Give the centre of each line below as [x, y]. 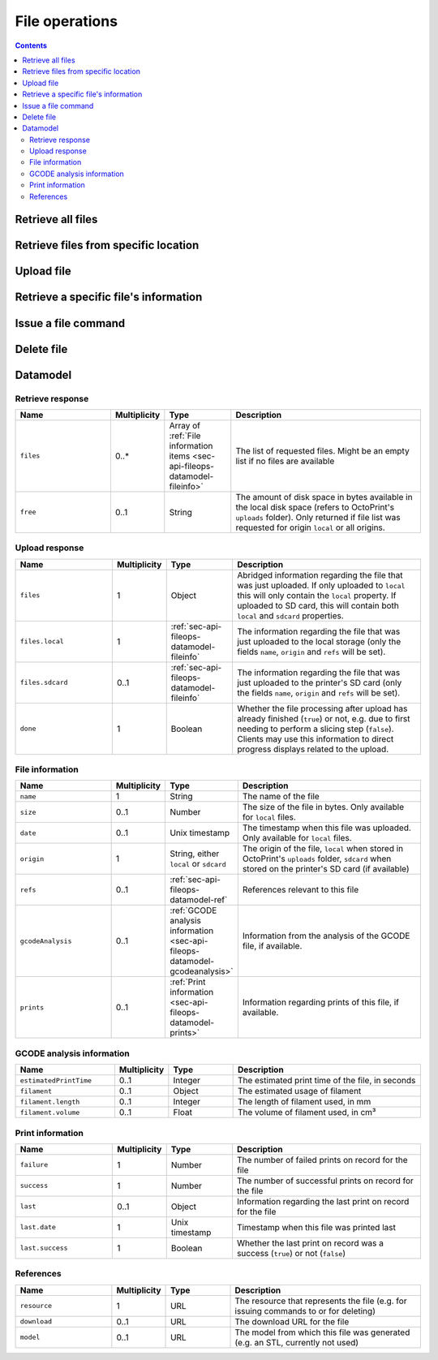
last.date [38, 1227]
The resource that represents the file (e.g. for [321, 1301]
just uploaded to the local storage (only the [319, 641]
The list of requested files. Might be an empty [322, 450]
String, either [195, 854]
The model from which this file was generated [322, 1332]
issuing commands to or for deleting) [305, 1311]
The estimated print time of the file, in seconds [326, 1081]
